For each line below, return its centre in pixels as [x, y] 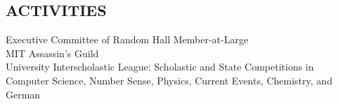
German [23, 94]
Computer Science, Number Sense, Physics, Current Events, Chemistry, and [169, 80]
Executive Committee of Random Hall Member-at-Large [127, 39]
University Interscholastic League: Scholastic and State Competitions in [160, 67]
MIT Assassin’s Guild [52, 53]
